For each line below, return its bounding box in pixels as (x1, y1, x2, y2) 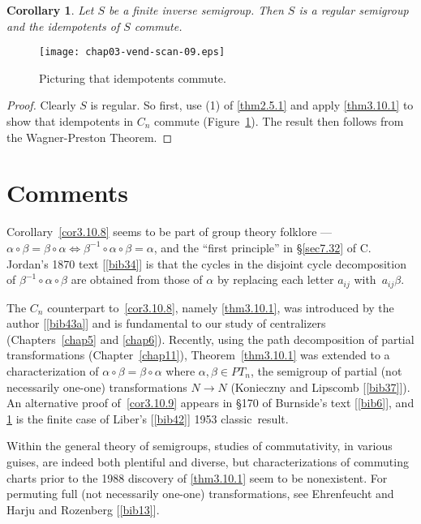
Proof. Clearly (6, 97, 76, 114)
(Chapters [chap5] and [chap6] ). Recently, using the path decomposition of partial (6, 330, 415, 347)
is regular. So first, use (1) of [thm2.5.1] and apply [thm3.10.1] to (90, 97, 414, 114)
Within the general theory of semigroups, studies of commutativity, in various (6, 437, 393, 454)
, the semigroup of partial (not (250, 362, 402, 379)
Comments (6, 176, 128, 209)
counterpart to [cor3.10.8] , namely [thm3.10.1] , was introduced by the (47, 299, 394, 316)
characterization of (6, 362, 99, 379)
